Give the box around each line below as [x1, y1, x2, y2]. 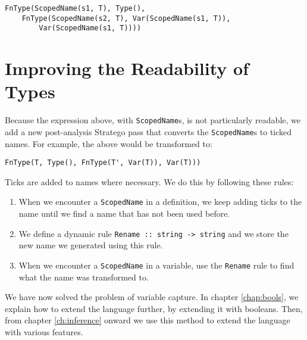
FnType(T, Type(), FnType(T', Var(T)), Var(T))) [5, 158, 201, 167]
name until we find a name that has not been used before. [18, 207, 230, 220]
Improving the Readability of [5, 56, 249, 80]
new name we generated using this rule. [18, 239, 163, 251]
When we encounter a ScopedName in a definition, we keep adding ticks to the [18, 195, 302, 208]
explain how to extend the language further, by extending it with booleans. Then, [5, 302, 303, 314]
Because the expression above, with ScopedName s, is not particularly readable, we [5, 114, 300, 126]
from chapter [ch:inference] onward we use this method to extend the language [5, 314, 290, 326]
